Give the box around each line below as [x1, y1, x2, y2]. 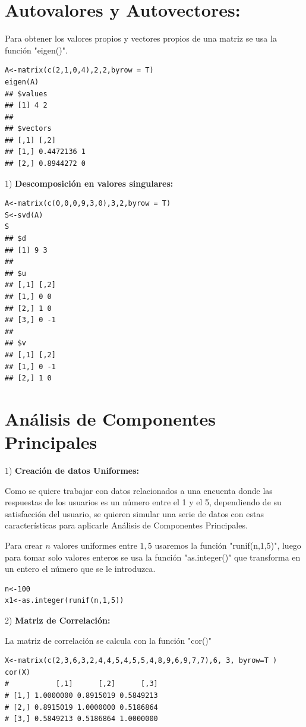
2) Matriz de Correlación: [5, 614, 111, 626]
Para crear [5, 539, 43, 552]
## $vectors [5, 124, 52, 133]
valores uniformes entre [53, 539, 137, 552]
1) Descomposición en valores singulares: [5, 177, 173, 189]
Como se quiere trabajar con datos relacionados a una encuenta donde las [5, 484, 273, 496]
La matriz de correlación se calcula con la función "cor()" [5, 634, 212, 646]
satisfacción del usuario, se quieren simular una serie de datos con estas [5, 507, 264, 520]
